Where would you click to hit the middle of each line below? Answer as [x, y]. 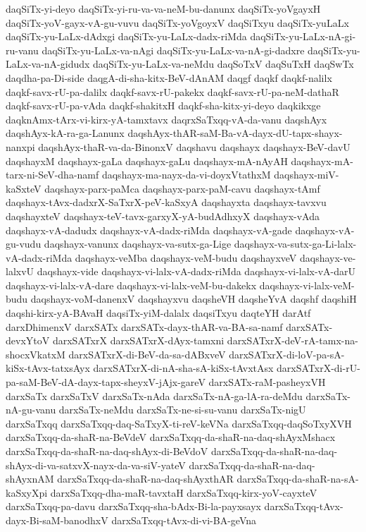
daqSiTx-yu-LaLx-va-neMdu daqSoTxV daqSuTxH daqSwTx [223, 64]
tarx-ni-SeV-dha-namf [52, 175]
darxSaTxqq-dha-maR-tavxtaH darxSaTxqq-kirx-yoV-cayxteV [184, 492]
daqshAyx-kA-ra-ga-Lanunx [65, 133]
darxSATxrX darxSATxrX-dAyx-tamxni [138, 340]
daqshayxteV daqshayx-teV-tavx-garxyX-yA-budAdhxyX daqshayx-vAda [163, 216]
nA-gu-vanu [31, 410]
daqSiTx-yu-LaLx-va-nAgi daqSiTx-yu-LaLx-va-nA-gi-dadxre [173, 50]
